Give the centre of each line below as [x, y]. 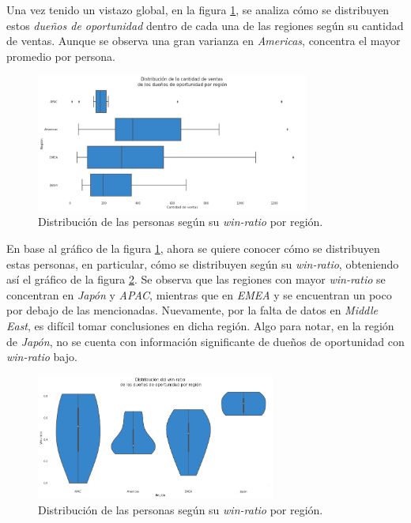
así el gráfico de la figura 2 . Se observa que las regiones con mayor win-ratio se [196, 279]
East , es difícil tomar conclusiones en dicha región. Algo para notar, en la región [200, 325]
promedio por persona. [61, 56]
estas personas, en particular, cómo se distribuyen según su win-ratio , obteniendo [203, 263]
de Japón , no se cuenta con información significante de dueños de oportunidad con [205, 341]
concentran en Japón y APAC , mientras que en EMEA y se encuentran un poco [199, 294]
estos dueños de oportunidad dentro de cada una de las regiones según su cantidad [205, 25]
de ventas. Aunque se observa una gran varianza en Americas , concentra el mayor [204, 41]
